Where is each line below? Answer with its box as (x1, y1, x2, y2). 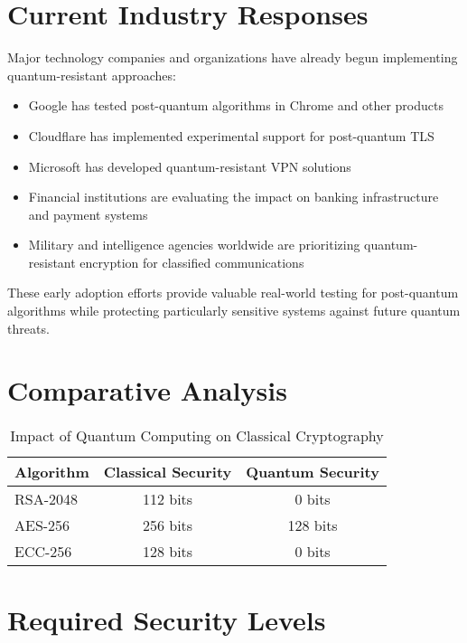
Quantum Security (246, 461, 379, 483)
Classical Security (103, 461, 232, 483)
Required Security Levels (7, 600, 326, 638)
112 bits (142, 488, 193, 510)
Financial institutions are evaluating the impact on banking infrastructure (28, 187, 439, 206)
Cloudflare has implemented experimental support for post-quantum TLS (28, 126, 434, 145)
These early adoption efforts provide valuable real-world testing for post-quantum (7, 283, 459, 302)
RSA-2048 (14, 488, 79, 510)
